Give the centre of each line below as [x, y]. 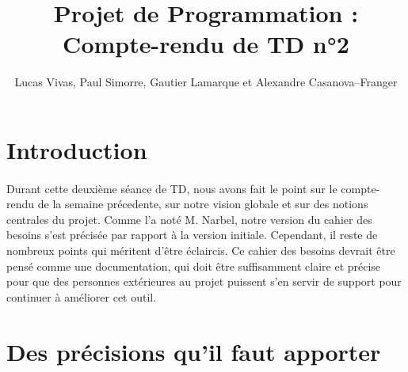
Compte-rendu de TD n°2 [206, 44]
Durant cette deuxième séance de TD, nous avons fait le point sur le [172, 188]
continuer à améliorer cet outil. [82, 296]
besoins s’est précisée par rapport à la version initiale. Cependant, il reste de [192, 235]
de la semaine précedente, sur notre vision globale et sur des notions [203, 204]
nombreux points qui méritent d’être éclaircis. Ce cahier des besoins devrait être [201, 251]
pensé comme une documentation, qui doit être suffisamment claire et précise [194, 266]
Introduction [77, 149]
